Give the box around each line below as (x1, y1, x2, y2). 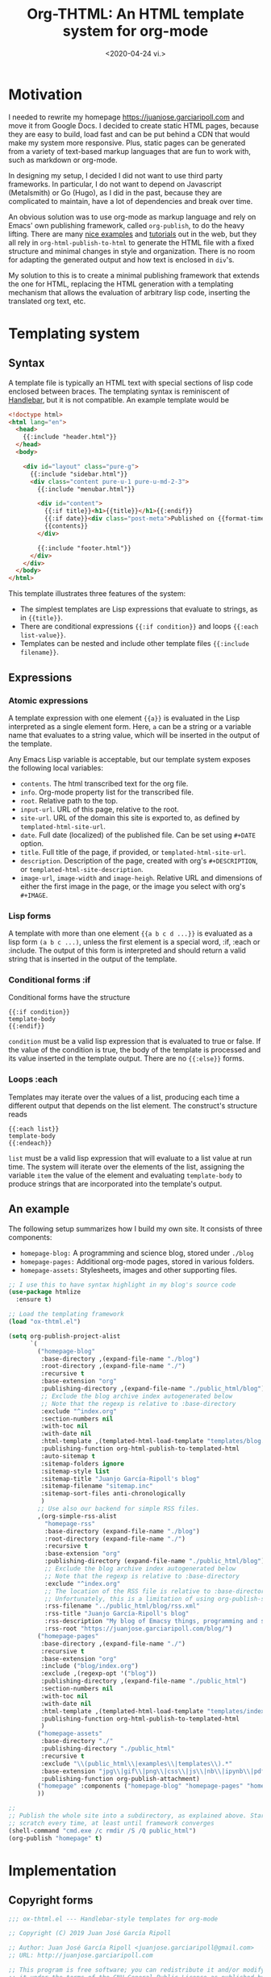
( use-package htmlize (8, 1288, 81, 1296)
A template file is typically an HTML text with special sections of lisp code (8, 377, 253, 387)
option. (19, 838, 44, 848)
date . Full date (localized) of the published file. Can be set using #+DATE (19, 830, 256, 840)
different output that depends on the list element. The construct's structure (8, 1100, 258, 1110)
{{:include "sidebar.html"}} (29, 469, 128, 478)
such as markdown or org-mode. (8, 155, 118, 165)
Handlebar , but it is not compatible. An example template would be (8, 394, 230, 404)
